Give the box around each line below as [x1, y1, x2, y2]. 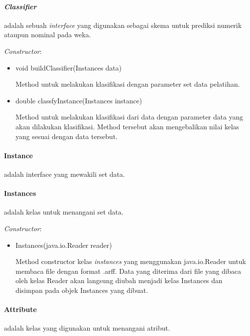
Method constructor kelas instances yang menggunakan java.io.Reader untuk [15, 256, 246, 266]
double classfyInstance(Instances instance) [15, 95, 142, 105]
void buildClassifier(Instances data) [15, 62, 122, 72]
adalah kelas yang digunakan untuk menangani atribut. [4, 323, 170, 333]
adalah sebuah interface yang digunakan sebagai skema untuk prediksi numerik [4, 20, 242, 30]
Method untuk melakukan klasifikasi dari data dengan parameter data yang [15, 112, 243, 122]
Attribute [4, 304, 37, 314]
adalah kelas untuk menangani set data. [4, 207, 124, 217]
